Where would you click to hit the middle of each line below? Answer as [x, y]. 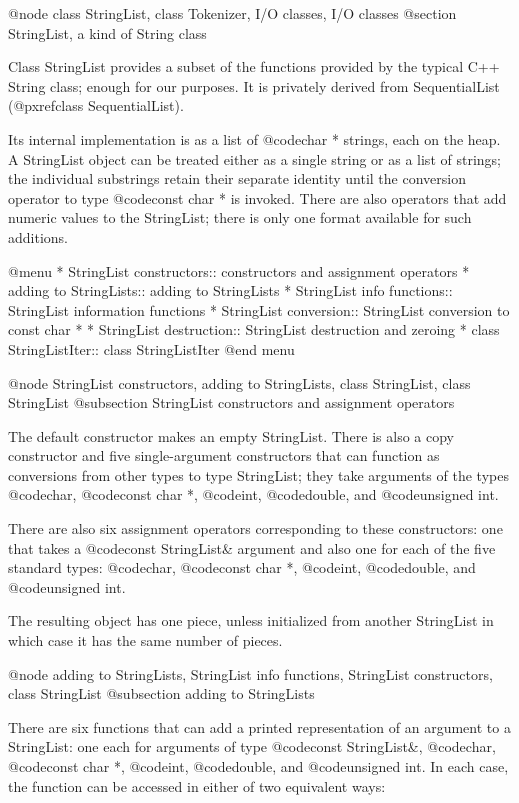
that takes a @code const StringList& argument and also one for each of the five [252, 547]
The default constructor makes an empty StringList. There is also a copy [231, 435]
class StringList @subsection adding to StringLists [161, 693]
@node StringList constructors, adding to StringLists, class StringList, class [239, 382]
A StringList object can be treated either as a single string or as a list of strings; [254, 158]
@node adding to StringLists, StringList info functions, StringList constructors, [250, 673]
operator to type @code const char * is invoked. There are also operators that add [257, 197]
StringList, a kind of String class [107, 32]
